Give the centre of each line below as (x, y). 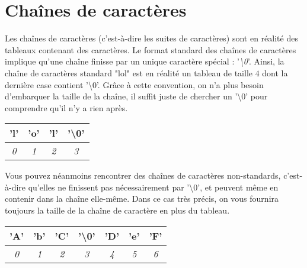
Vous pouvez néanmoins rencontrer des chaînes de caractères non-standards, (143, 175)
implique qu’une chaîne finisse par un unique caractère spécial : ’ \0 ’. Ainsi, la (145, 61)
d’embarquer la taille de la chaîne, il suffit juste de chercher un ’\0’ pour (136, 96)
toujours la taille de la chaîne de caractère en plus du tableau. (117, 210)
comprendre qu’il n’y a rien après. (66, 107)
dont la (275, 72)
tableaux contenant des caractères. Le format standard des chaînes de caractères (151, 49)
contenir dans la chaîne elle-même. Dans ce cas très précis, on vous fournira (142, 198)
